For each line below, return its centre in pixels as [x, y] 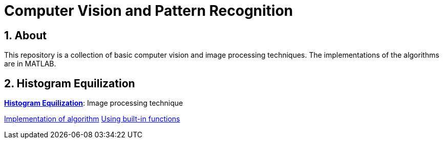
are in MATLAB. [30, 64]
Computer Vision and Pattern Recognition [149, 11]
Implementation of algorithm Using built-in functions [92, 119]
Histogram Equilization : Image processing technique [94, 103]
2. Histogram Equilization [70, 83]
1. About [25, 35]
